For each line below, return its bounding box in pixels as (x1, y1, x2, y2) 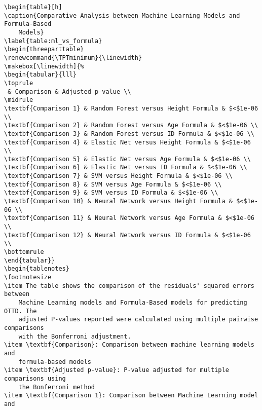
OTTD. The (4, 307, 37, 315)
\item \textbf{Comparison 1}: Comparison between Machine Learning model (4, 392, 258, 399)
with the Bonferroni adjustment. (18, 332, 131, 340)
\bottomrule (4, 248, 44, 256)
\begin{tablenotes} (4, 265, 69, 273)
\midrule (4, 96, 33, 104)
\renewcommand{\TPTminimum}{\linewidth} (4, 54, 142, 61)
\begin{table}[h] (4, 4, 62, 11)
